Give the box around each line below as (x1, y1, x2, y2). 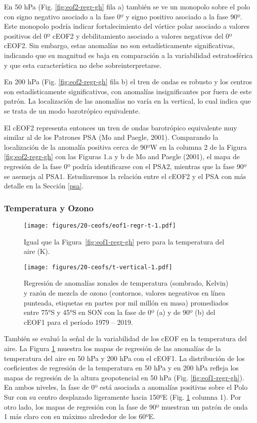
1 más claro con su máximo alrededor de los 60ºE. (4, 411, 156, 422)
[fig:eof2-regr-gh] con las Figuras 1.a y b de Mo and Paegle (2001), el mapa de (4, 151, 240, 162)
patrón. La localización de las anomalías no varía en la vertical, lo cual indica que (4, 96, 251, 106)
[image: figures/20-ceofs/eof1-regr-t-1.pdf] (24, 222, 176, 229)
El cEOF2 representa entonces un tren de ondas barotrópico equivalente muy (4, 122, 237, 132)
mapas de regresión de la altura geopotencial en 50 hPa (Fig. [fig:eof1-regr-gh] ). (4, 372, 245, 382)
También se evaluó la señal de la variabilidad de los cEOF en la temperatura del (4, 333, 247, 344)
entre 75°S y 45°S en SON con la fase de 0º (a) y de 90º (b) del (24, 307, 215, 317)
